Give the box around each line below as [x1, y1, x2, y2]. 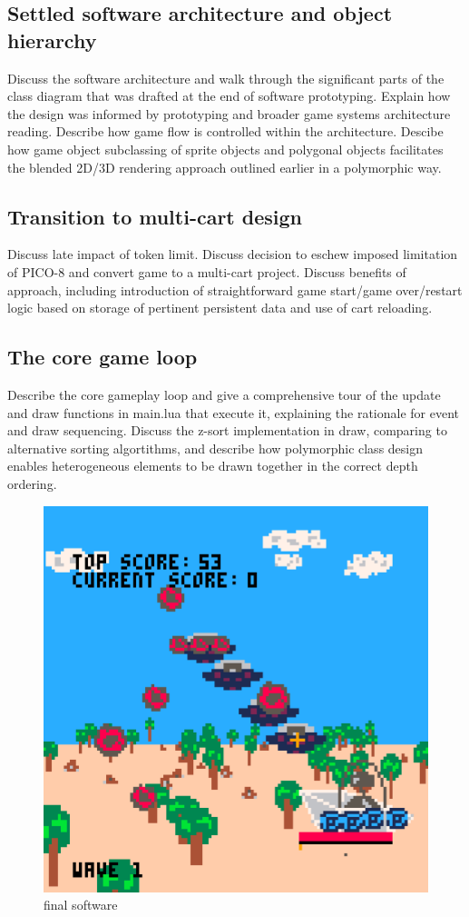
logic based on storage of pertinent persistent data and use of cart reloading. [7, 298, 433, 317]
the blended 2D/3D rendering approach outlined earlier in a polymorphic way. [7, 157, 442, 176]
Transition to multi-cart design [7, 202, 303, 230]
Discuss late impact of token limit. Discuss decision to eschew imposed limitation [7, 244, 458, 264]
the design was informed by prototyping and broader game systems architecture [7, 104, 451, 123]
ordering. [7, 473, 57, 493]
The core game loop [7, 343, 198, 371]
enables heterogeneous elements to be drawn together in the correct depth [7, 456, 418, 475]
